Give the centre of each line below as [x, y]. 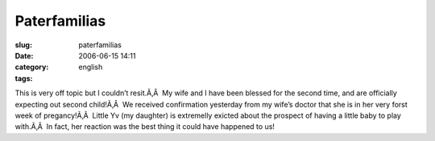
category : [32, 67]
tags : [24, 78]
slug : [23, 45]
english [91, 67]
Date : [24, 55]
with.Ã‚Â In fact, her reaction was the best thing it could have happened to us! [145, 127]
